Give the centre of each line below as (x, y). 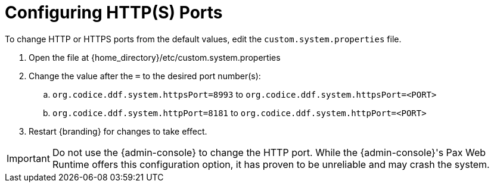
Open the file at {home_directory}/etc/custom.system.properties (155, 57)
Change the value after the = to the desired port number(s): (145, 76)
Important (28, 158)
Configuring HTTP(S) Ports (114, 13)
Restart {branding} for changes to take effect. (118, 131)
